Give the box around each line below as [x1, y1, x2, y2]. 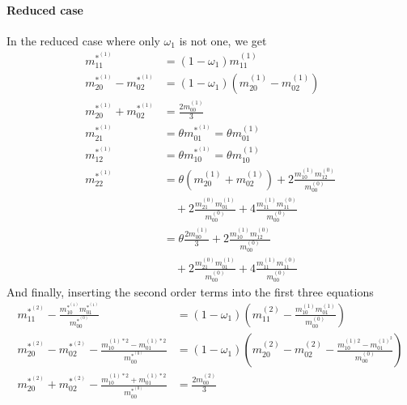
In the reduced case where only [6, 32, 160, 49]
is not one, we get [179, 32, 267, 49]
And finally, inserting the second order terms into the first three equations [6, 283, 374, 300]
